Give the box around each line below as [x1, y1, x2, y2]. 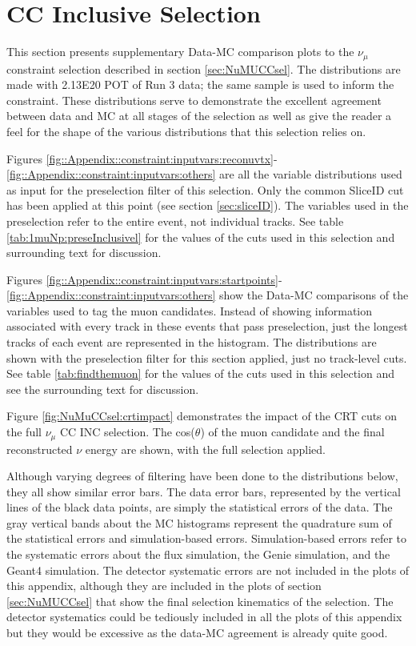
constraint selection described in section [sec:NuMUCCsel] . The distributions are [6, 60, 401, 77]
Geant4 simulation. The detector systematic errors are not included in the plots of [6, 561, 410, 578]
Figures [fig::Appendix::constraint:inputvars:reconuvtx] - [6, 150, 278, 167]
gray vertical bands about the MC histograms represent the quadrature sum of [6, 514, 392, 531]
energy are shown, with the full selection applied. [85, 440, 326, 457]
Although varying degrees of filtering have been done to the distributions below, [6, 467, 398, 484]
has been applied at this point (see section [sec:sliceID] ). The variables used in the [6, 197, 409, 214]
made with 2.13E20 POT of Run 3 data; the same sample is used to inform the [6, 76, 394, 93]
